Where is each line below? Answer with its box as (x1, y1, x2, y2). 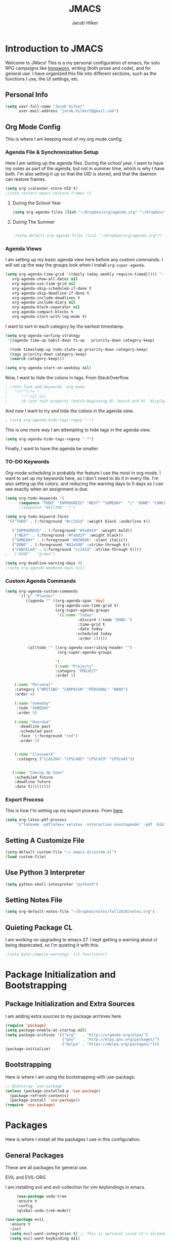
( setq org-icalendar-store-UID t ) (5, 186, 78, 191)
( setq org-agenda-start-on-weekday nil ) (5, 366, 92, 371)
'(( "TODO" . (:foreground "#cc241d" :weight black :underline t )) (7, 519, 151, 524)
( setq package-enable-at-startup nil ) (5, 1027, 87, 1033)
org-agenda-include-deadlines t (12, 295, 80, 300)
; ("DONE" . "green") (5, 551, 56, 557)
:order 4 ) (14, 692, 35, 697)
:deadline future (14, 779, 51, 785)
